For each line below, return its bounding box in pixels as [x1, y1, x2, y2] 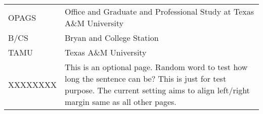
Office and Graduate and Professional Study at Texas [65, 6, 254, 17]
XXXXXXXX [8, 78, 57, 90]
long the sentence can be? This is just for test [65, 73, 227, 84]
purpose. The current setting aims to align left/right [65, 84, 250, 96]
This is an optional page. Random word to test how [65, 61, 248, 73]
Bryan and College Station [65, 32, 159, 43]
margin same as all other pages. [65, 96, 177, 107]
